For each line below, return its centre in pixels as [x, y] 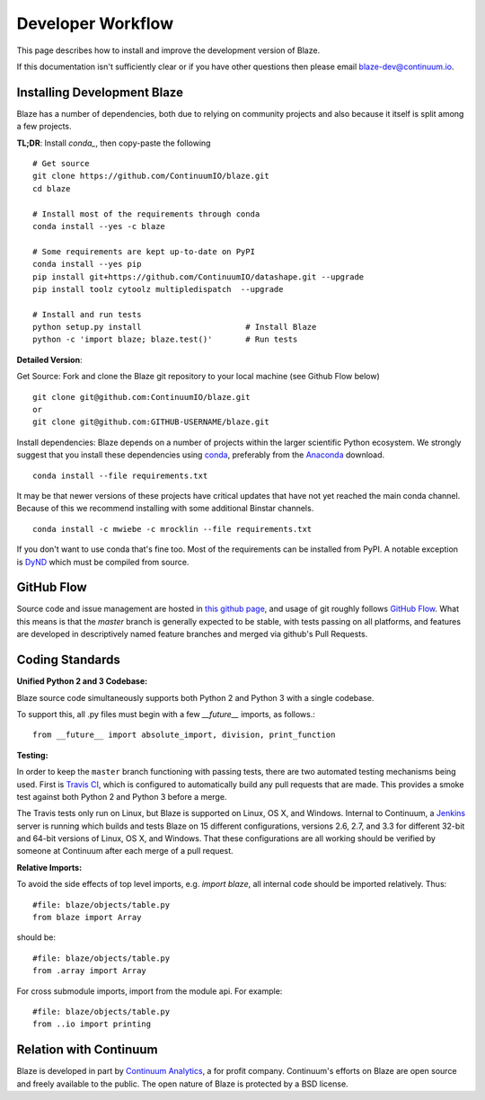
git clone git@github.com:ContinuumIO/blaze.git [141, 397]
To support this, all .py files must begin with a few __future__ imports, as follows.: [166, 714]
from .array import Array [90, 971]
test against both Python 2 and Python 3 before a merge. [122, 796]
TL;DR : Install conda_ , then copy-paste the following [114, 143]
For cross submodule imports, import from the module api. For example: [150, 991]
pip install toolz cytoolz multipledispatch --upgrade [158, 289]
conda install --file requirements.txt [120, 475]
